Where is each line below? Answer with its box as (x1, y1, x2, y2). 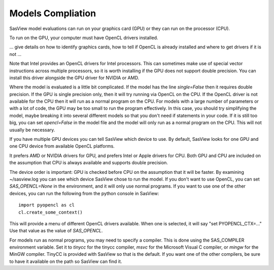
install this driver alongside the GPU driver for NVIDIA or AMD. (9, 74, 140, 81)
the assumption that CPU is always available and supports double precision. (9, 160, 168, 166)
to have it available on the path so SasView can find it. (9, 258, 122, 264)
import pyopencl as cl (18, 202, 75, 208)
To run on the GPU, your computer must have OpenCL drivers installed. (9, 35, 158, 41)
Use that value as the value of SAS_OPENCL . (9, 228, 103, 234)
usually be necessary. (9, 127, 55, 133)
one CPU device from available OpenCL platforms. (9, 143, 115, 149)
